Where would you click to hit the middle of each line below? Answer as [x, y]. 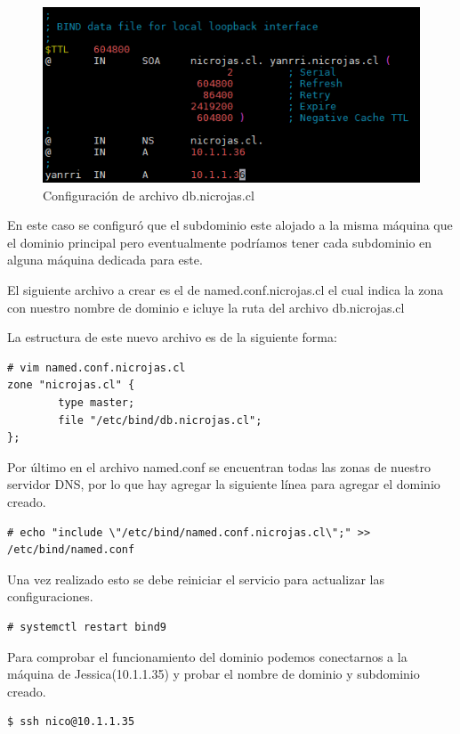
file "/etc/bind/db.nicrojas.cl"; [160, 420]
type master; [97, 403]
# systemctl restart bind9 [87, 627]
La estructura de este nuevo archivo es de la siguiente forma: [172, 337]
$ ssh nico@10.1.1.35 [71, 722]
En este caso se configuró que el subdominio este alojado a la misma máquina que [230, 225]
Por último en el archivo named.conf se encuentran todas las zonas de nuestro [219, 466]
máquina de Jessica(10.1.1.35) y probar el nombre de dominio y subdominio [214, 674]
